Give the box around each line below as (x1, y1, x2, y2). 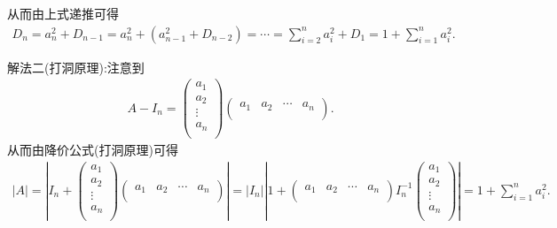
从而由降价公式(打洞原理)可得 (7, 140, 178, 158)
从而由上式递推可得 (7, 4, 119, 22)
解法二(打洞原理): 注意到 (7, 57, 145, 76)
